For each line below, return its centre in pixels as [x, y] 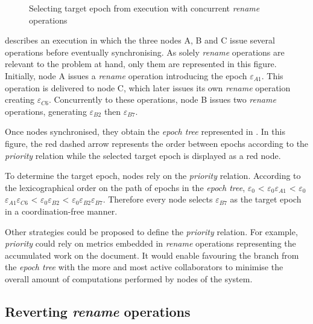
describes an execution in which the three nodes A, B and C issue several [140, 40]
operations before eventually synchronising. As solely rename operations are [145, 52]
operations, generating [46, 111]
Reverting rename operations [98, 311]
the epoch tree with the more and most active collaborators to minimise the [144, 267]
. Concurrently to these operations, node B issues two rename [162, 99]
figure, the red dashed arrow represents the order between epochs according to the [157, 143]
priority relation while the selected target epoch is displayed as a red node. [143, 155]
